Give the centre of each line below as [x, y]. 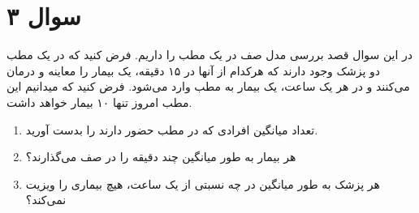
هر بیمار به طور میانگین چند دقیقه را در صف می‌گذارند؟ [161, 157]
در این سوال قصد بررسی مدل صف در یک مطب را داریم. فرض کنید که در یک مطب [210, 55]
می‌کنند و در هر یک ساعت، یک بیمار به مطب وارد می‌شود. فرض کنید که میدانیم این [208, 86]
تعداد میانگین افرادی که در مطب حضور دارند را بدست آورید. [172, 129]
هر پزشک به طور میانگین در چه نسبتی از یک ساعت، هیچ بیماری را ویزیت [203, 183]
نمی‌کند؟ [46, 200]
